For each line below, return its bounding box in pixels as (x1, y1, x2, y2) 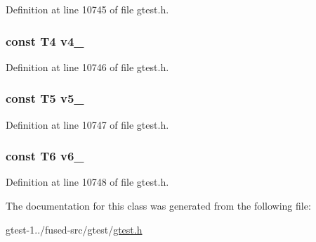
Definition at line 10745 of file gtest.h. (6, 2, 169, 16)
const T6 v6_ (6, 147, 84, 165)
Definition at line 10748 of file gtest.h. (6, 174, 169, 189)
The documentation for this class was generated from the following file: (6, 198, 311, 213)
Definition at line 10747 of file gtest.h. (6, 117, 169, 132)
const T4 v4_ (6, 32, 84, 49)
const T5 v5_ (6, 89, 84, 107)
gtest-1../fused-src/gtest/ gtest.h (6, 222, 143, 236)
